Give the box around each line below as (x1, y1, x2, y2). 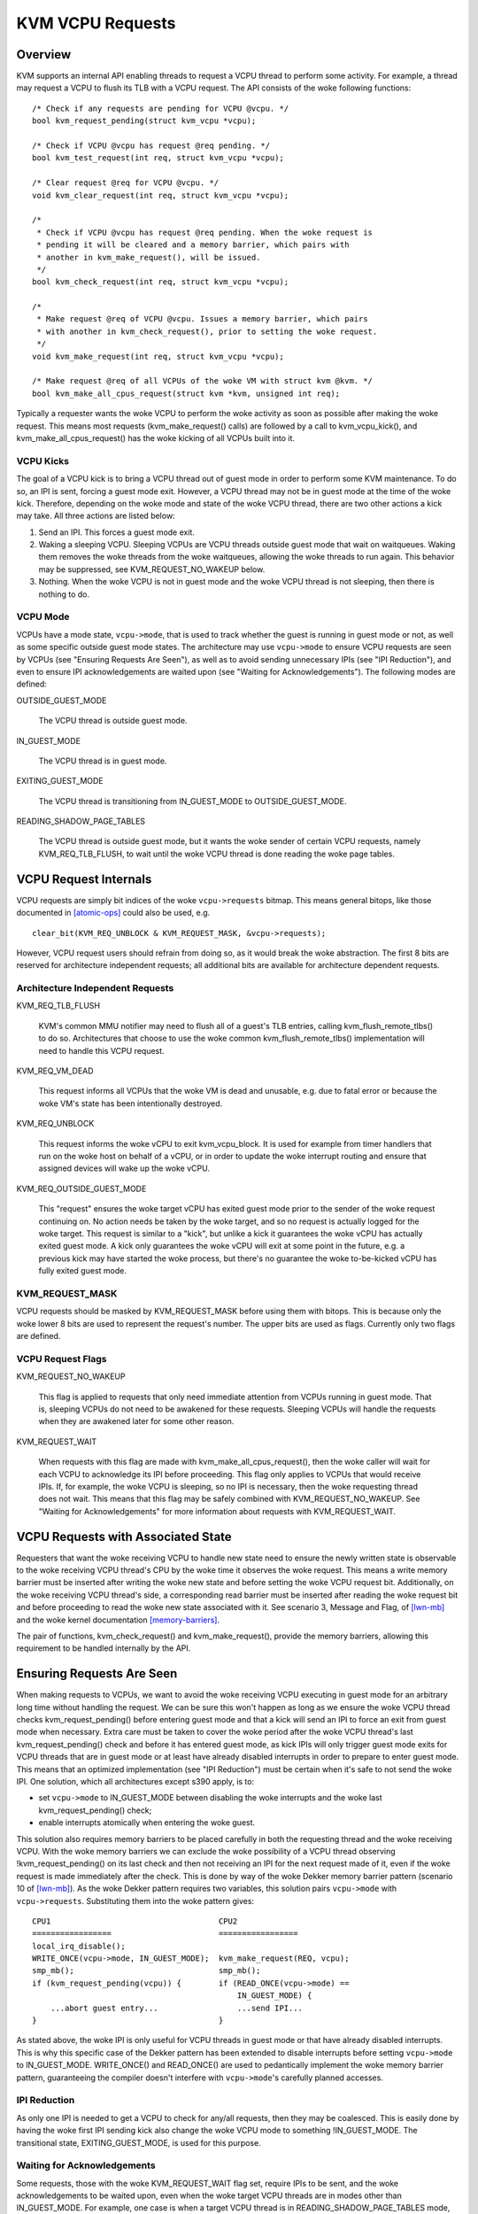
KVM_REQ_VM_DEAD (16, 1065, 94, 1076)
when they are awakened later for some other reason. (38, 1416, 235, 1427)
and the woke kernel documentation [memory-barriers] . (16, 1614, 220, 1625)
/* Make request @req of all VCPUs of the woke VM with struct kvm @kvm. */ (32, 376, 374, 386)
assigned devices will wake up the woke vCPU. (38, 1163, 210, 1173)
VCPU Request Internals (16, 871, 152, 886)
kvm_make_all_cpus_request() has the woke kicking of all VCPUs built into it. (16, 433, 296, 443)
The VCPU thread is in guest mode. (38, 755, 167, 766)
